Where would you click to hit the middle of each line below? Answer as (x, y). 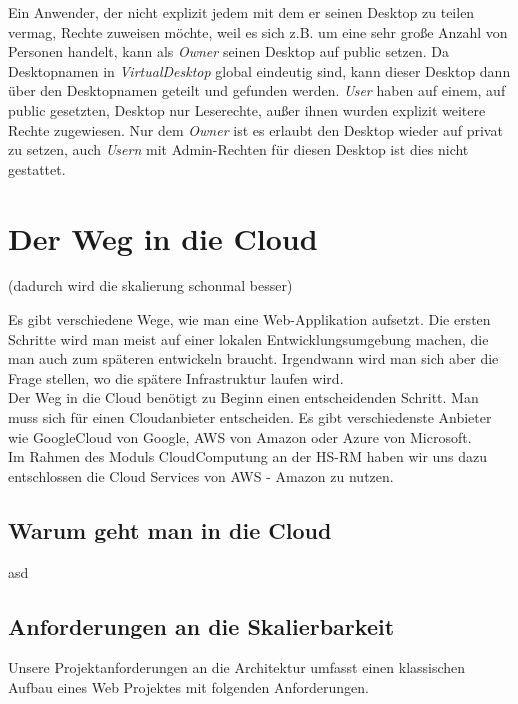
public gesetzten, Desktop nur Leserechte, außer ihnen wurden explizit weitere (247, 109)
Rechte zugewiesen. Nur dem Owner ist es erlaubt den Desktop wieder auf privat (255, 129)
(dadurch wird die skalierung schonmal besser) (150, 285)
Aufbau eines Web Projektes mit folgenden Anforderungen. (189, 687)
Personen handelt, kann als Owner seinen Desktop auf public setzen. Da (229, 51)
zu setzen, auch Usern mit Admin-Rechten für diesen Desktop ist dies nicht (238, 149)
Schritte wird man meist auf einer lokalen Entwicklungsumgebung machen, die (248, 338)
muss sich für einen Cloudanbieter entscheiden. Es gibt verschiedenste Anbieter (250, 417)
